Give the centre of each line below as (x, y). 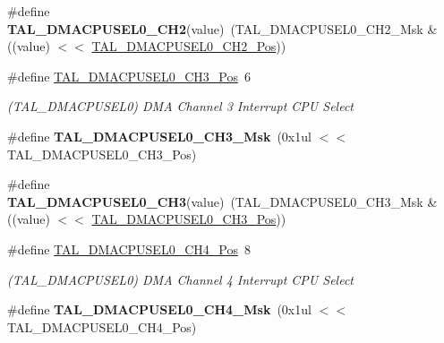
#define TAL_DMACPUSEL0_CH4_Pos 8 (129, 249)
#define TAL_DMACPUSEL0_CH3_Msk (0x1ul (159, 136)
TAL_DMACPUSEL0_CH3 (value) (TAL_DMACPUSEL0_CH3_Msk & (222, 201)
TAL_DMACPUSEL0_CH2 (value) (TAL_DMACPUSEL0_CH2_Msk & (222, 28)
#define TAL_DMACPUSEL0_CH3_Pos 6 (129, 76)
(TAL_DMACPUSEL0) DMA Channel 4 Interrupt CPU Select (180, 279)
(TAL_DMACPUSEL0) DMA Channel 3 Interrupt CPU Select (180, 106)
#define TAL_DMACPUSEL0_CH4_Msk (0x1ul (159, 309)
